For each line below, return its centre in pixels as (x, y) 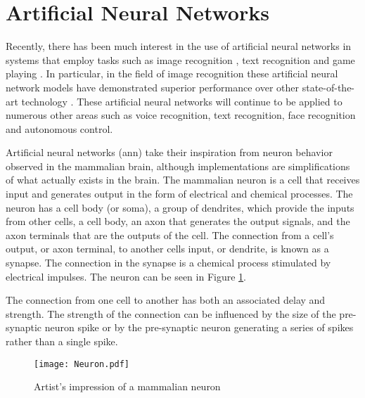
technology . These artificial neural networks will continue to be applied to (182, 101)
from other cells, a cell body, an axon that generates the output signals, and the (178, 221)
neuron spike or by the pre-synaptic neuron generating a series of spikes (199, 327)
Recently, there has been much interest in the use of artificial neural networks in (179, 46)
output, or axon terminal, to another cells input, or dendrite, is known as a (167, 249)
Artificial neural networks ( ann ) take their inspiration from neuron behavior (169, 152)
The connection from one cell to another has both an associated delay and (166, 300)
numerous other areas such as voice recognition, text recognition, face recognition (181, 115)
